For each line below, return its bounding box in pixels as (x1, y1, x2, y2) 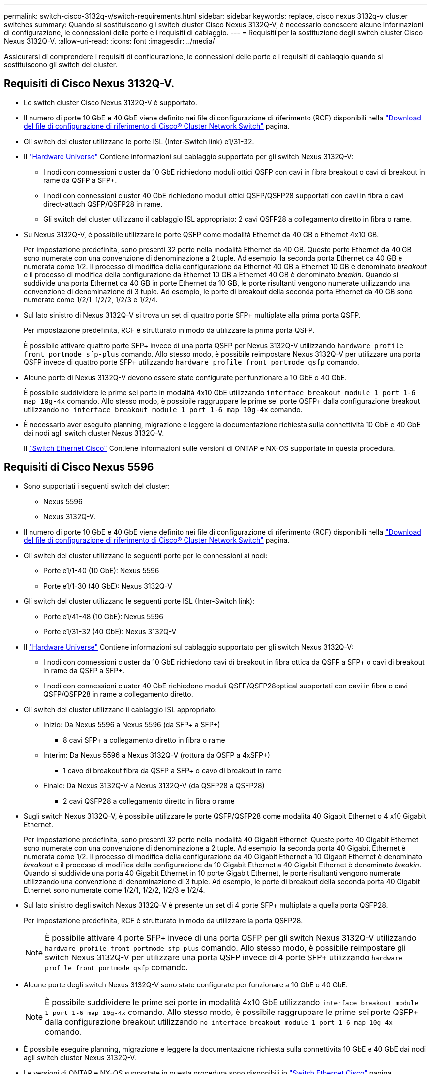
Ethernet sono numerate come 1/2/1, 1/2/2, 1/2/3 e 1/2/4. (24, 885, 205, 894)
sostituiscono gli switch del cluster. (4, 60, 118, 69)
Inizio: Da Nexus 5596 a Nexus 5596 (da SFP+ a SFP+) (43, 720, 220, 729)
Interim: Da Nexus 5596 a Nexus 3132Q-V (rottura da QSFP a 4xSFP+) (43, 750, 270, 759)
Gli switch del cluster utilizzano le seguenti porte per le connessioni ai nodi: (24, 551, 268, 560)
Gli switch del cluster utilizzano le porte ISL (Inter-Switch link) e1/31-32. (24, 137, 254, 146)
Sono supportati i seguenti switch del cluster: (24, 481, 170, 490)
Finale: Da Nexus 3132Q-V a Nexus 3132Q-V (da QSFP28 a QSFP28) (43, 781, 265, 790)
